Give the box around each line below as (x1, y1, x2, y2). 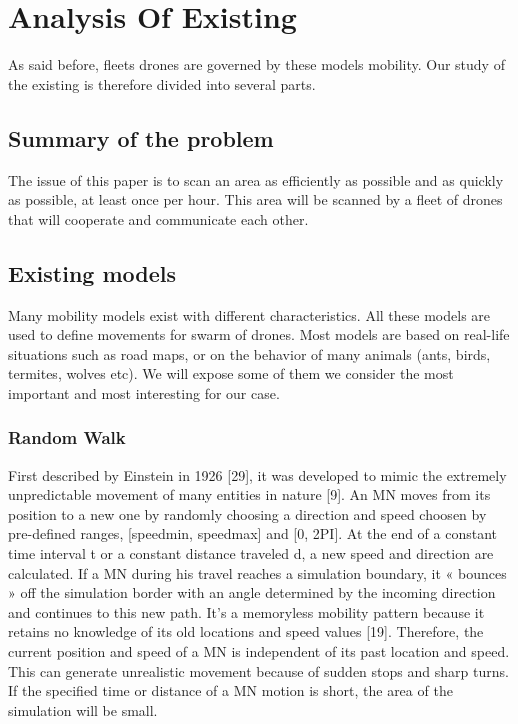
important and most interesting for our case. (8, 382, 280, 403)
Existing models (8, 257, 177, 288)
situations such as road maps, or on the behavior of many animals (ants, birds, (8, 343, 491, 364)
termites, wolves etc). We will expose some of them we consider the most (8, 363, 454, 384)
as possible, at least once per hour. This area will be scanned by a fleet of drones (8, 189, 503, 210)
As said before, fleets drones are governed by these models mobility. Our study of (8, 54, 505, 75)
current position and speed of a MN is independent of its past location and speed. (8, 641, 510, 662)
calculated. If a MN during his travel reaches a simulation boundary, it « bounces (8, 562, 507, 583)
